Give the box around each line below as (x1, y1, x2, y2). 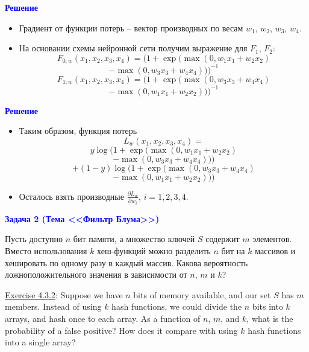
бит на (221, 245, 245, 257)
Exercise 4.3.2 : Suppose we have (5, 288, 123, 301)
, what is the (246, 312, 293, 324)
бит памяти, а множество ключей (73, 232, 195, 245)
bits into (252, 300, 283, 313)
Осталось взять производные (19, 190, 124, 202)
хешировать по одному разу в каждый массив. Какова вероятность (5, 256, 248, 269)
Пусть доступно (5, 232, 63, 245)
